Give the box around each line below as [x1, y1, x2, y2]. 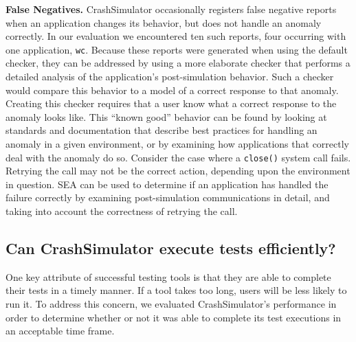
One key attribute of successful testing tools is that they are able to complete [5, 269, 331, 284]
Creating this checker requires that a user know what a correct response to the [5, 96, 337, 111]
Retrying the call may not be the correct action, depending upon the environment [5, 163, 351, 178]
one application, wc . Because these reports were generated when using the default [5, 42, 348, 56]
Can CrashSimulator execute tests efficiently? [5, 238, 336, 259]
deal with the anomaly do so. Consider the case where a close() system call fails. [5, 150, 351, 164]
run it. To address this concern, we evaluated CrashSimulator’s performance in [5, 297, 337, 311]
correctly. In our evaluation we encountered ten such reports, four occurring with [5, 29, 346, 43]
